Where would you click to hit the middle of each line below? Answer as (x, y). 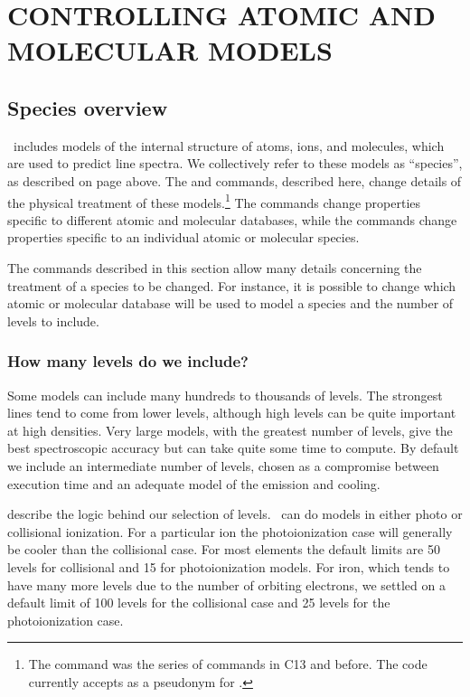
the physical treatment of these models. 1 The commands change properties (214, 201)
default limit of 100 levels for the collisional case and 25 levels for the (199, 603)
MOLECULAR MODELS (170, 50)
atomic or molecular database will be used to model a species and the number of (230, 303)
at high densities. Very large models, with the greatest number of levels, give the (230, 430)
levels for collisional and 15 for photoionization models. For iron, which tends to (229, 566)
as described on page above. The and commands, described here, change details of (235, 180)
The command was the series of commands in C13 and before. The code (228, 664)
